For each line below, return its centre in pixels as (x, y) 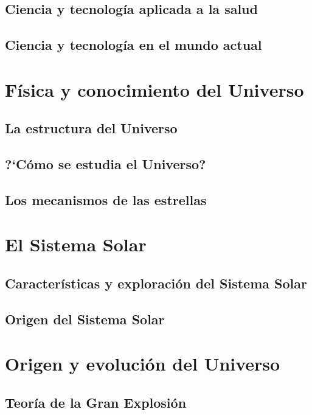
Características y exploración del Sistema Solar (156, 283)
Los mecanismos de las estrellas (106, 199)
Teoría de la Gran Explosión (96, 402)
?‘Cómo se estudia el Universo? (106, 164)
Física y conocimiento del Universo (154, 89)
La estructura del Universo (91, 128)
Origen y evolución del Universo (143, 364)
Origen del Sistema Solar (85, 319)
